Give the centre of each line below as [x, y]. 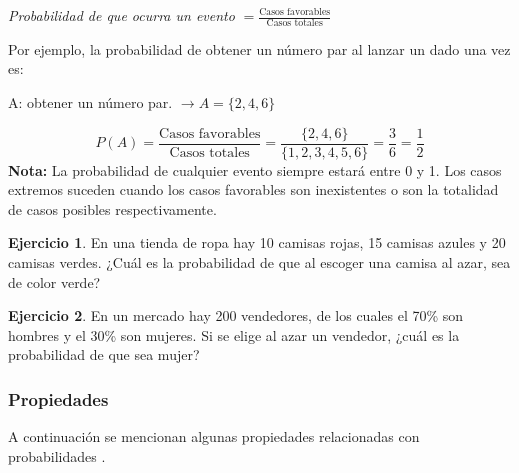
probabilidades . [57, 455]
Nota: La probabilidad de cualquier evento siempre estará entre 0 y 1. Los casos [255, 169]
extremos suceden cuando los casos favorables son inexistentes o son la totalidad [253, 189]
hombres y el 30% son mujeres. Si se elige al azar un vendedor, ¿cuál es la [234, 334]
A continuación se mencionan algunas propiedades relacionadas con [214, 436]
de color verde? [54, 281]
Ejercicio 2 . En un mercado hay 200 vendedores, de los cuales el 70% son [236, 315]
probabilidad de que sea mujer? [104, 354]
